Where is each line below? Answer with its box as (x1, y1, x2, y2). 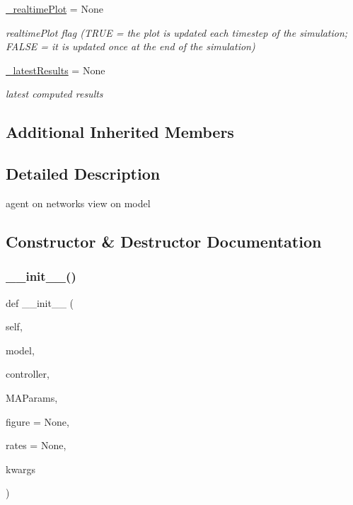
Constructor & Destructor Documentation (6, 230, 322, 252)
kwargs (6, 461, 36, 476)
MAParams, (6, 390, 58, 405)
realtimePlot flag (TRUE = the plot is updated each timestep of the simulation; (6, 25, 348, 40)
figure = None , (6, 414, 69, 429)
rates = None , (6, 438, 66, 453)
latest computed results (6, 86, 103, 101)
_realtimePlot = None (6, 1, 103, 16)
